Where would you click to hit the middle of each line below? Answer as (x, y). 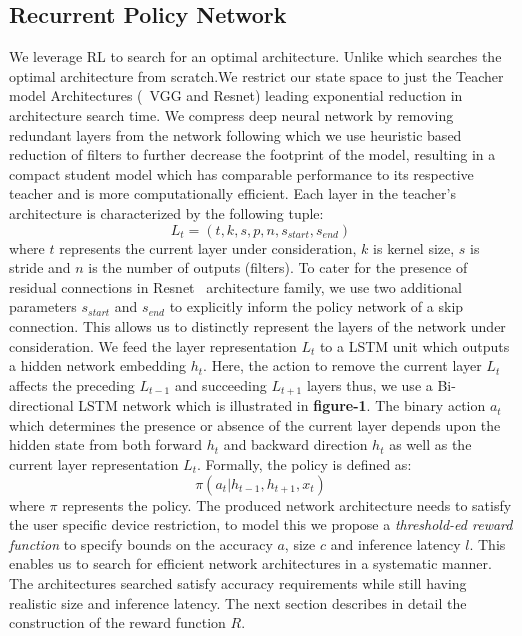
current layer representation (94, 463)
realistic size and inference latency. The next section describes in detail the (238, 602)
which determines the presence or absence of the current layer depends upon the (255, 424)
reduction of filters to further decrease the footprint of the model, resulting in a (252, 154)
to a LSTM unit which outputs (414, 345)
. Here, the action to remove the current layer (342, 365)
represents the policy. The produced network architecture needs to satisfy (287, 504)
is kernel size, (414, 247)
